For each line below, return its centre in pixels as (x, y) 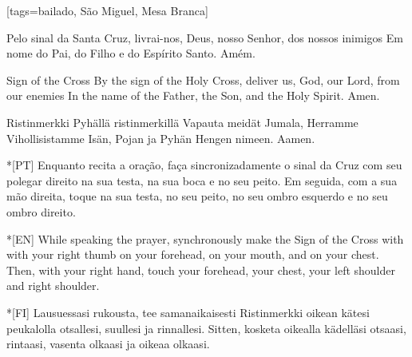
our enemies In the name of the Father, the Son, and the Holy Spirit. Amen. (193, 95)
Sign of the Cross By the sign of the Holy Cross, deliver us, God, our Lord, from (203, 79)
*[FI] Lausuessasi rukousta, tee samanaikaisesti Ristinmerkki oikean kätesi (188, 312)
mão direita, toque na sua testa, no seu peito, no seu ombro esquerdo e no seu (197, 196)
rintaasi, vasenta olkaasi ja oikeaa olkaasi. (108, 344)
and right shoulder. (53, 286)
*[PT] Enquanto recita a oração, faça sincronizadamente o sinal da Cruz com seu (204, 165)
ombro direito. (41, 211)
